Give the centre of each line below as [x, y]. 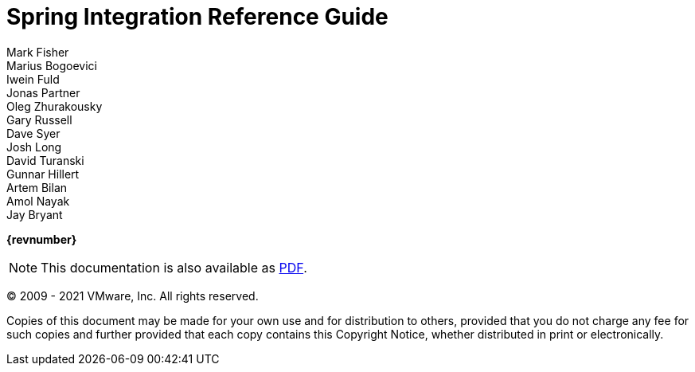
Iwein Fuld [33, 79]
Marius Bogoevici [52, 65]
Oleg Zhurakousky [55, 106]
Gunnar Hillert [43, 174]
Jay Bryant [35, 214]
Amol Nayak [38, 201]
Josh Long [34, 147]
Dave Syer [33, 133]
